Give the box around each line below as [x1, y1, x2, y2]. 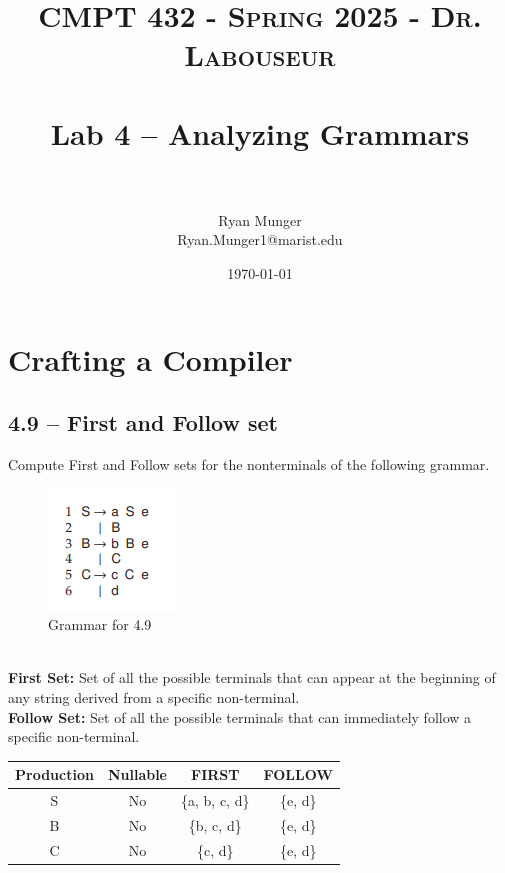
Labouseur [184, 34, 336, 75]
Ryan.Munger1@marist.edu [177, 229, 343, 250]
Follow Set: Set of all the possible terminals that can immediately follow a [8, 706, 472, 727]
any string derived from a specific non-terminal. [8, 687, 300, 708]
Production [15, 764, 94, 785]
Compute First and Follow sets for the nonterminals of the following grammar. [8, 454, 490, 475]
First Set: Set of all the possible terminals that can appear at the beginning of [8, 667, 496, 688]
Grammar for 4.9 [48, 614, 152, 635]
